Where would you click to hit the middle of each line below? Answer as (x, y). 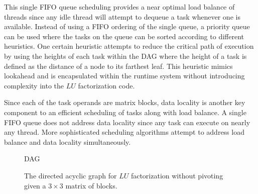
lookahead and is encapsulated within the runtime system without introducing (124, 76)
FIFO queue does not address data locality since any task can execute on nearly (127, 122)
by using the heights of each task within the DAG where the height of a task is (125, 56)
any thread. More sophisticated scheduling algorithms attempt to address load (124, 132)
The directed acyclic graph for (71, 175)
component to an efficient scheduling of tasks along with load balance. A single (125, 112)
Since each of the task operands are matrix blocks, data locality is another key (125, 102)
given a (35, 185)
